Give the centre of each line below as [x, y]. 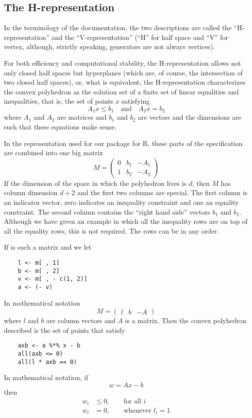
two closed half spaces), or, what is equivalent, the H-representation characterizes [125, 82]
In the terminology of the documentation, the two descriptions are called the [118, 27]
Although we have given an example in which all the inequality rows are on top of [126, 221]
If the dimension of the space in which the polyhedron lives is [95, 183]
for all [132, 401]
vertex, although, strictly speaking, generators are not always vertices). [109, 46]
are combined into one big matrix [54, 153]
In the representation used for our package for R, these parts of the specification [123, 143]
